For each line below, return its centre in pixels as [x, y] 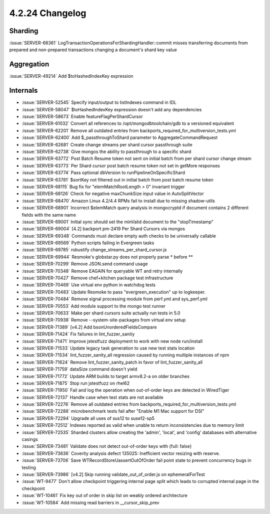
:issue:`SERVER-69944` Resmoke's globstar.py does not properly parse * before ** [107, 257]
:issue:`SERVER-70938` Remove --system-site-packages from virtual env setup [104, 320]
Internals [23, 91]
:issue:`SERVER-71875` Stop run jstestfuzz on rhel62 [76, 383]
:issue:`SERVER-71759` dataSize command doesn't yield [79, 369]
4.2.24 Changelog [48, 13]
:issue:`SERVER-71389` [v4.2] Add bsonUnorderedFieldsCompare [89, 327]
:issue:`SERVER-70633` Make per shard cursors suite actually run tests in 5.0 [101, 313]
